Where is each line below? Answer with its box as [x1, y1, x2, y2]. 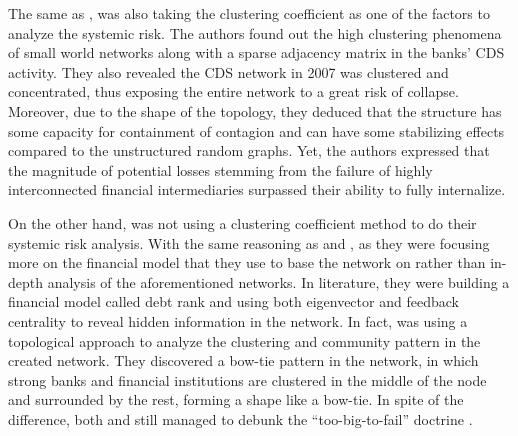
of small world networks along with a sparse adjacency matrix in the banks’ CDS [8, 42, 505, 63]
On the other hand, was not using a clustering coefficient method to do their [8, 212, 477, 233]
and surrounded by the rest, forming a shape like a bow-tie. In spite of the [8, 389, 464, 410]
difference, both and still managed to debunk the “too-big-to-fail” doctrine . [8, 408, 473, 429]
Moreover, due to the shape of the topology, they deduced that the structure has [8, 100, 502, 121]
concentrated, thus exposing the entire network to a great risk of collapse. [8, 81, 459, 102]
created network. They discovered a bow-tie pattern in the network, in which [8, 350, 479, 371]
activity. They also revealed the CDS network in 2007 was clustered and [8, 61, 449, 82]
